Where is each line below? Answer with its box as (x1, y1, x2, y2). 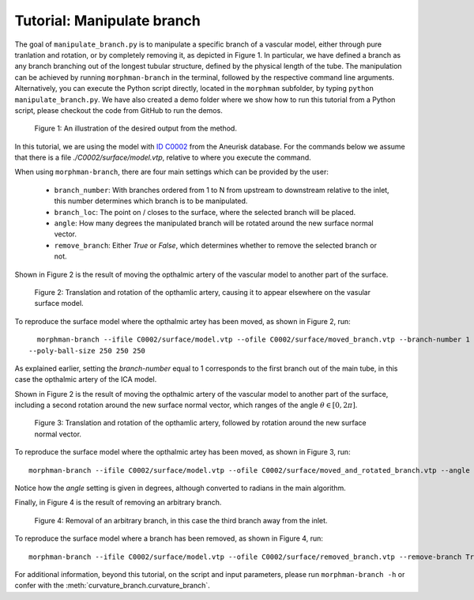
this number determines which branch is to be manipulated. (54, 196, 248, 206)
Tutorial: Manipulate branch (14, 12, 201, 29)
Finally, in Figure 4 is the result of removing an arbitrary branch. (14, 498, 222, 508)
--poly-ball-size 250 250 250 (28, 346, 146, 355)
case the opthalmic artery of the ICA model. (14, 375, 157, 384)
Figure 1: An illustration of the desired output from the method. (34, 123, 237, 134)
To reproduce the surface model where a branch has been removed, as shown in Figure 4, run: (14, 534, 323, 543)
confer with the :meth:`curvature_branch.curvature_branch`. (14, 581, 211, 591)
